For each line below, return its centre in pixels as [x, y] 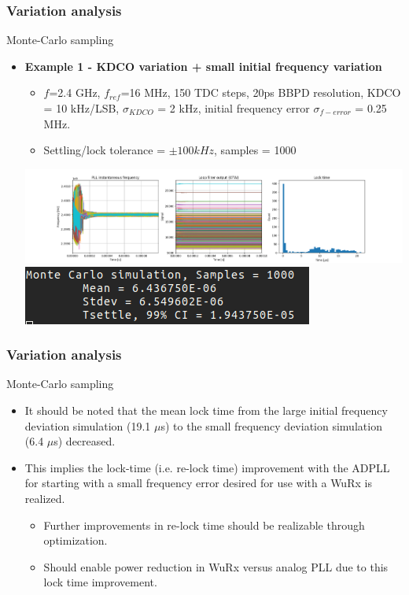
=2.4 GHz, [75, 92]
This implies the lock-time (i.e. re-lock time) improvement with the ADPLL [207, 467]
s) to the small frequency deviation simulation [271, 425]
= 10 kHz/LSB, [81, 108]
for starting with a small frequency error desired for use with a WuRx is [198, 483]
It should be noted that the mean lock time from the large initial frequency [206, 410]
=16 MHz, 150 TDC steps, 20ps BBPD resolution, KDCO [261, 92]
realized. [45, 498]
